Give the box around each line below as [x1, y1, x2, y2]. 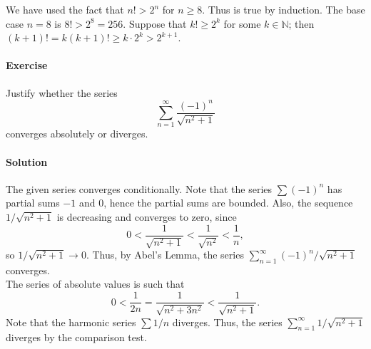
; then [288, 16, 315, 31]
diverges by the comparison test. [6, 330, 147, 345]
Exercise [6, 58, 48, 73]
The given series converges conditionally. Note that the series [6, 181, 273, 196]
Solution [6, 154, 48, 169]
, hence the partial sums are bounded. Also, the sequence [103, 195, 353, 210]
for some [223, 16, 261, 31]
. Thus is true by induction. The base [202, 2, 365, 16]
